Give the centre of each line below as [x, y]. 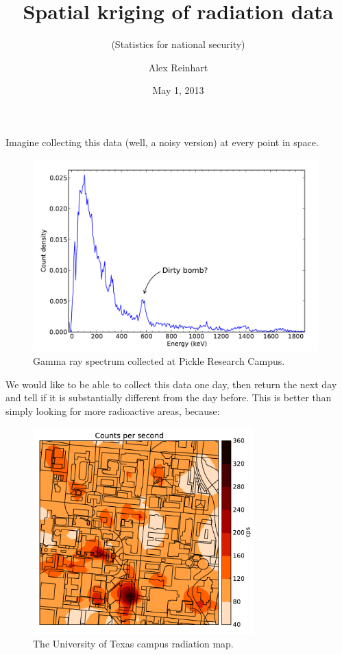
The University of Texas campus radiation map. [133, 643]
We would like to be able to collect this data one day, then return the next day [171, 384]
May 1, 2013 [178, 90]
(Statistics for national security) [178, 44]
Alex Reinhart [178, 67]
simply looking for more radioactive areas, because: [113, 410]
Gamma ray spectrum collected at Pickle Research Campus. [159, 361]
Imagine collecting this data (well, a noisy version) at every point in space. [162, 142]
